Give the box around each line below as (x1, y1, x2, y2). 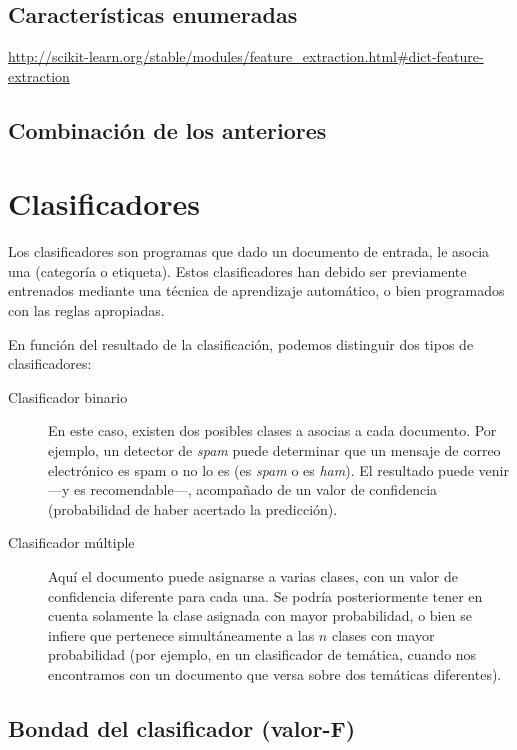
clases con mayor (331, 624, 435, 645)
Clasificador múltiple (8, 532, 135, 553)
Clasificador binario (8, 386, 128, 407)
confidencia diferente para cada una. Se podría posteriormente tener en (48, 585, 483, 606)
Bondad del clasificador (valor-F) (8, 712, 356, 743)
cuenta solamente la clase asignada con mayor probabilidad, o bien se (48, 605, 472, 626)
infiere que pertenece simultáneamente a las (48, 624, 315, 645)
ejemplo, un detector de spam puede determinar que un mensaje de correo (48, 440, 501, 461)
